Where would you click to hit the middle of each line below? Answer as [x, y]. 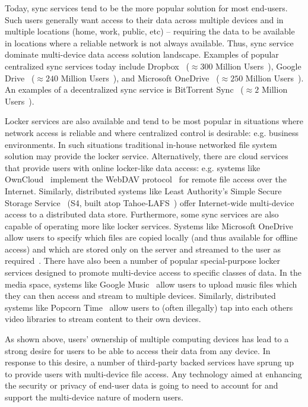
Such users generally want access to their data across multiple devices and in [144, 19]
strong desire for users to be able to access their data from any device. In [138, 350]
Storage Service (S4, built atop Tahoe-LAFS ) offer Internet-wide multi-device [150, 202]
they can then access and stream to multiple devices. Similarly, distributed [140, 296]
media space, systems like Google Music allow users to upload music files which [151, 284]
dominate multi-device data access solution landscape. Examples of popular [142, 54]
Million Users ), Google [258, 66]
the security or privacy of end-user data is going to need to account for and [142, 385]
